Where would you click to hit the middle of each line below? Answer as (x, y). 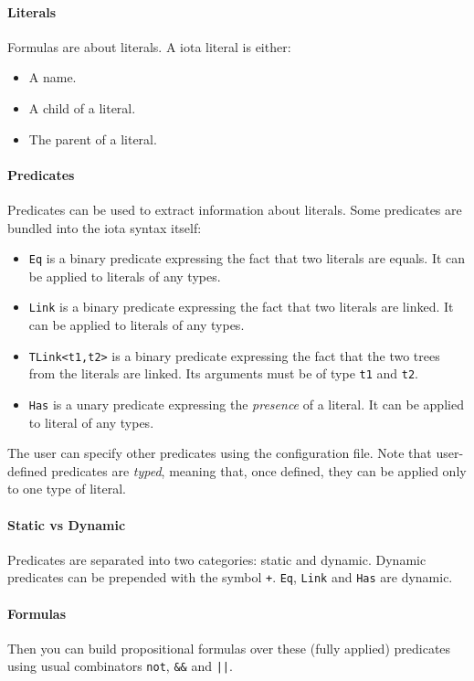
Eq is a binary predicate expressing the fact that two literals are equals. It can (247, 258)
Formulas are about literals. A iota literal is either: (149, 46)
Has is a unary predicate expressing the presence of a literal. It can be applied (246, 404)
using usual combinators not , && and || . (120, 666)
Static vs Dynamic (67, 524)
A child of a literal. (82, 107)
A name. (53, 77)
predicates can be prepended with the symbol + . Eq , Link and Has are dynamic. (230, 577)
